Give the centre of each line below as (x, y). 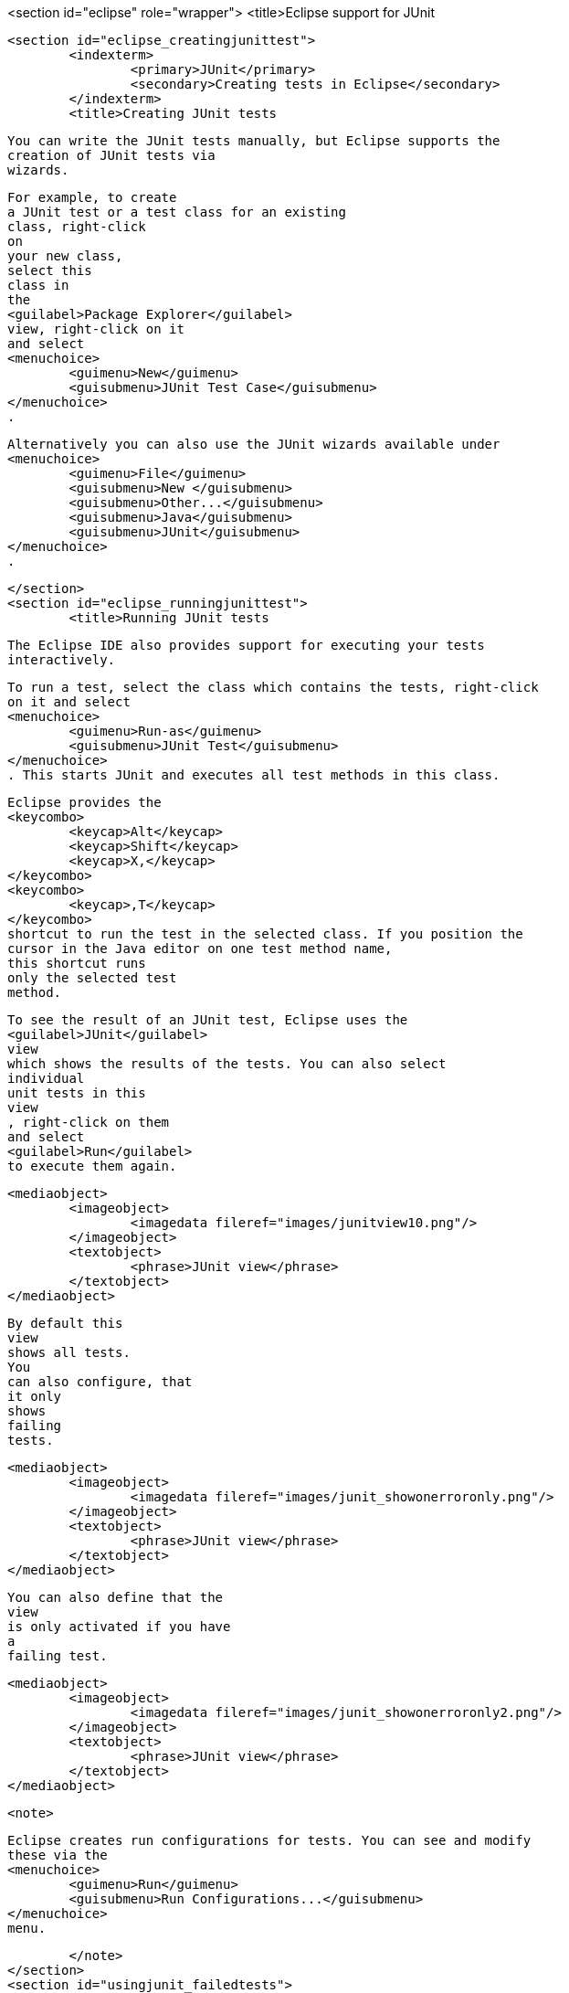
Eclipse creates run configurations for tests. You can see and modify (269, 1840)
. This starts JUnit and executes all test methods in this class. (254, 775)
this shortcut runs (77, 963)
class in (38, 285)
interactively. (62, 660)
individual (46, 1078)
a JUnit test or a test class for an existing (177, 212)
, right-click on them (89, 1122)
